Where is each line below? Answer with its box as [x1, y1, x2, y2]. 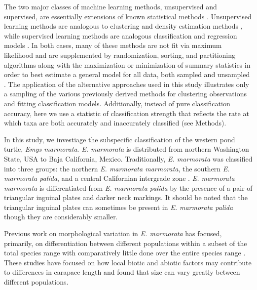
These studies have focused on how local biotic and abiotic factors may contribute [4, 257, 252, 267]
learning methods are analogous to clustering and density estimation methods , [4, 21, 243, 31]
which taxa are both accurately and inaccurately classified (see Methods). [4, 118, 226, 128]
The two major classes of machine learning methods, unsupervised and [4, 1, 217, 11]
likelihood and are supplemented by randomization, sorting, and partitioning [4, 49, 236, 60]
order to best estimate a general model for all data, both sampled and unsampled [4, 69, 250, 80]
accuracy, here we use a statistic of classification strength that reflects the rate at [4, 108, 249, 118]
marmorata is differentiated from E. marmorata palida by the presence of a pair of [4, 182, 253, 193]
